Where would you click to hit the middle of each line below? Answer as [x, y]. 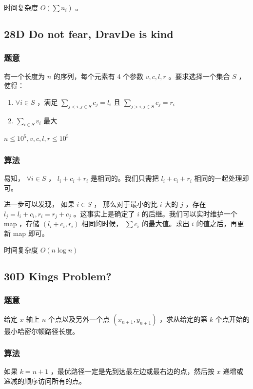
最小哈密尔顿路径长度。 [41, 331]
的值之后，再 [217, 224]
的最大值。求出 [165, 224]
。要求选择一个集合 [199, 76]
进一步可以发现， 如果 [39, 204]
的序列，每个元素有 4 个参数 [98, 76]
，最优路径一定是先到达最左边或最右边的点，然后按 [132, 371]
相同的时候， [102, 224]
